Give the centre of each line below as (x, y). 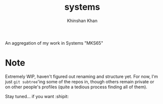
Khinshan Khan (82, 21)
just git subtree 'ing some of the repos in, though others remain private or (80, 81)
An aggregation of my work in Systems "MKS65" (54, 43)
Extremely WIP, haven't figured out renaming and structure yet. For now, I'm (81, 76)
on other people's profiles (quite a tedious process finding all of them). (76, 87)
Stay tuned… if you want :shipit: (37, 96)
